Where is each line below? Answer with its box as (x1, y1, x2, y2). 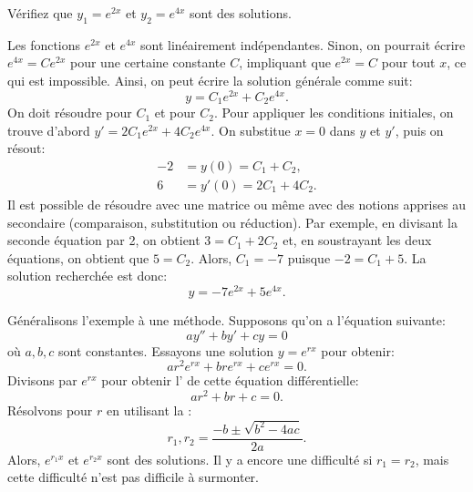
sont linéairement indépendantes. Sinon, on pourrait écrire (140, 35, 466, 54)
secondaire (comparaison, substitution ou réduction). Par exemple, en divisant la (7, 212, 458, 231)
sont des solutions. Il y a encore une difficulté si (107, 449, 373, 468)
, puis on (395, 120, 444, 139)
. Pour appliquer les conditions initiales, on (213, 103, 454, 122)
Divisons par (7, 371, 77, 390)
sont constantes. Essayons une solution (58, 341, 274, 360)
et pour (154, 103, 196, 122)
